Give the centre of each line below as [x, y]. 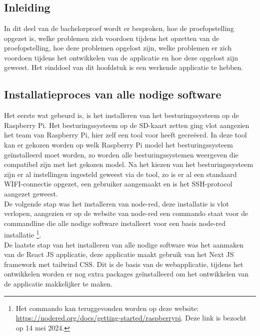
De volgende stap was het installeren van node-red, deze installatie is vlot [116, 203]
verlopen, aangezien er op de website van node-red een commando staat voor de [126, 213]
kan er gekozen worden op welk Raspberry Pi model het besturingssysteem [118, 144]
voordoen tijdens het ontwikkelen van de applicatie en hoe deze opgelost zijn [121, 57]
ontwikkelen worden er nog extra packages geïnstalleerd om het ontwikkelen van [126, 274]
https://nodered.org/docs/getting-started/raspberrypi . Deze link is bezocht [131, 318]
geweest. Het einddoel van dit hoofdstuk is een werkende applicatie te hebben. [124, 67]
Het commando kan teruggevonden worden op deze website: [107, 308]
